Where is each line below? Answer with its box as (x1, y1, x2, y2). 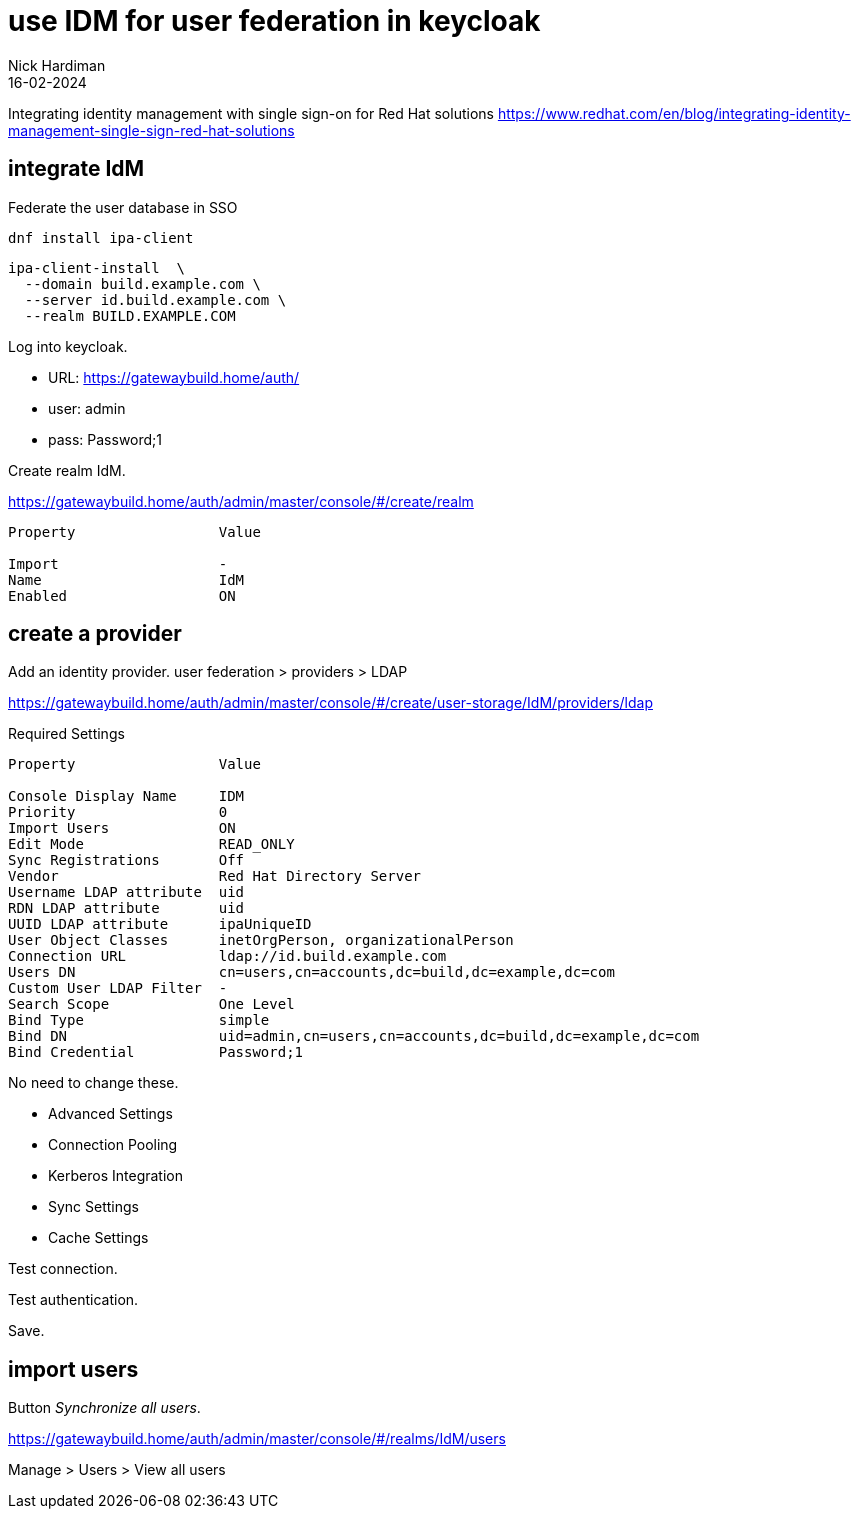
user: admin (48, 399, 126, 417)
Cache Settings (48, 1229, 149, 1247)
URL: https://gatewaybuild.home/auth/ (48, 368, 300, 386)
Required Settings (8, 725, 125, 743)
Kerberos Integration (48, 1167, 183, 1185)
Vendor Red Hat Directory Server (8, 868, 422, 885)
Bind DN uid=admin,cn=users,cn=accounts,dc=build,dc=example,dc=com (8, 1028, 700, 1045)
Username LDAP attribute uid (8, 884, 245, 901)
